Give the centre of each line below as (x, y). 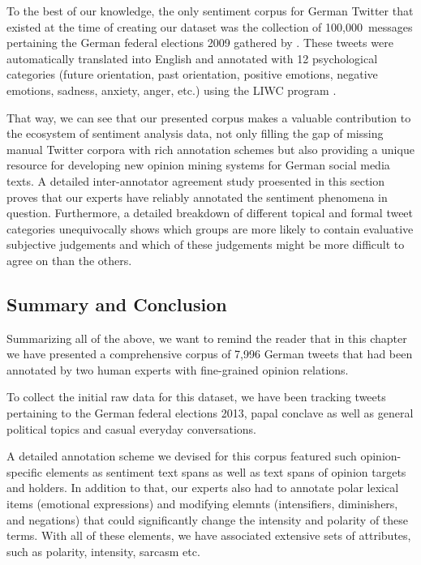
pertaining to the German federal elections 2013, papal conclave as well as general (210, 413)
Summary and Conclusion (117, 304)
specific (25, 471)
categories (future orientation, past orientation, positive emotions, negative (192, 74)
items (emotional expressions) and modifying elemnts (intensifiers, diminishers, (202, 504)
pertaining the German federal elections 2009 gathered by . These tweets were (200, 43)
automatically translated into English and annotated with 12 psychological (192, 58)
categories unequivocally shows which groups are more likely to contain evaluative (210, 228)
